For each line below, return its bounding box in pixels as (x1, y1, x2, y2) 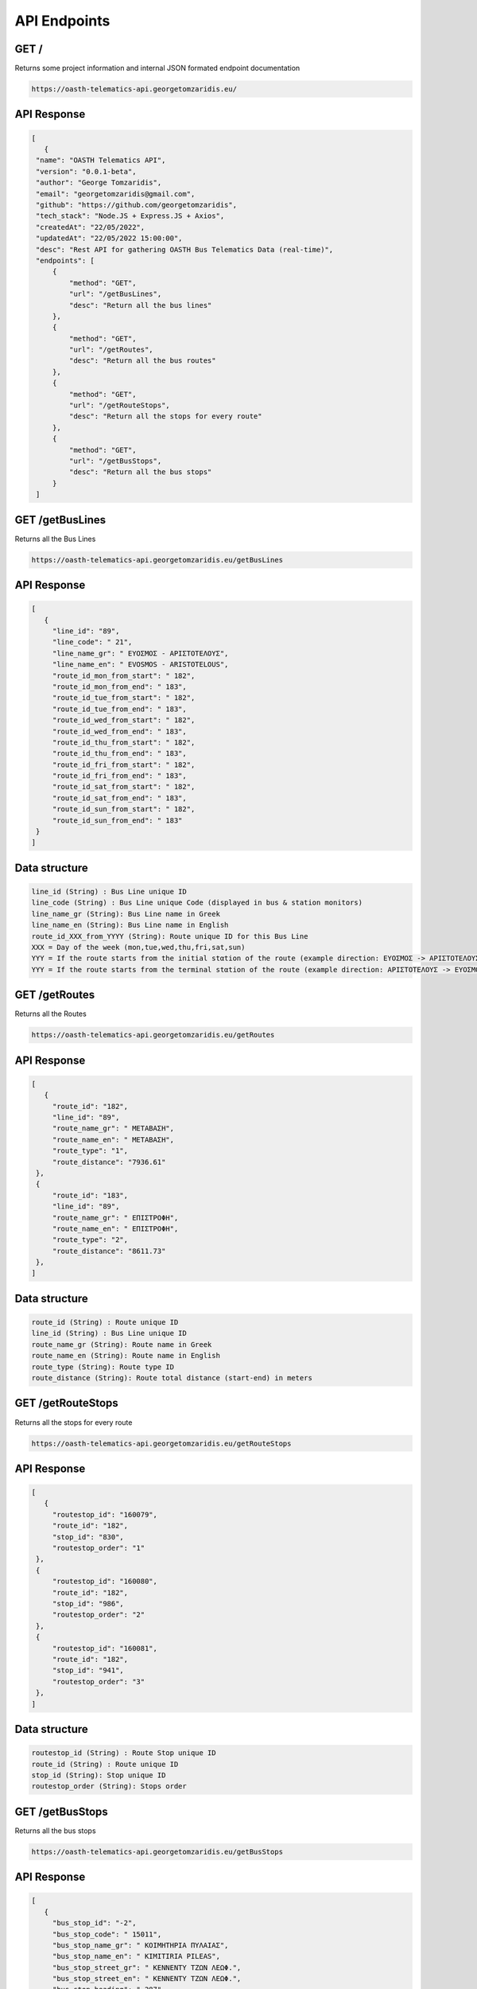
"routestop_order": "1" (52, 1543, 145, 1553)
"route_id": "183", (52, 1190, 129, 1200)
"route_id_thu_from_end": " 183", (52, 749, 187, 758)
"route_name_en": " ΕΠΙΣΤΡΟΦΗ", (52, 1224, 179, 1233)
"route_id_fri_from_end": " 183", (52, 772, 187, 780)
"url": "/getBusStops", (68, 456, 162, 465)
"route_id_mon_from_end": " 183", (52, 682, 187, 691)
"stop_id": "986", (52, 1599, 125, 1608)
